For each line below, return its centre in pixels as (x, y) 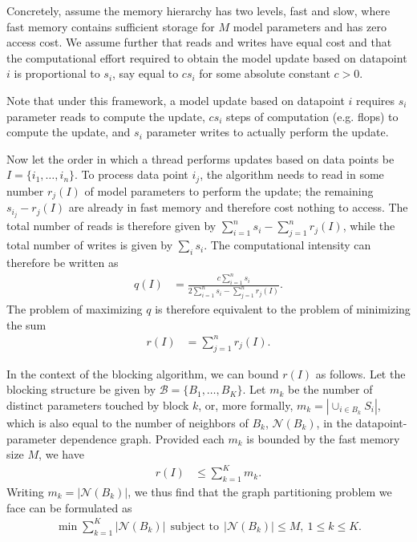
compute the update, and (69, 132)
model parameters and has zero (310, 26)
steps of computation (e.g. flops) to (312, 116)
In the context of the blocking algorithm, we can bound (143, 373)
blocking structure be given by (81, 389)
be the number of (330, 389)
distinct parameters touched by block (98, 404)
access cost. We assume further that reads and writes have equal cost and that (199, 42)
